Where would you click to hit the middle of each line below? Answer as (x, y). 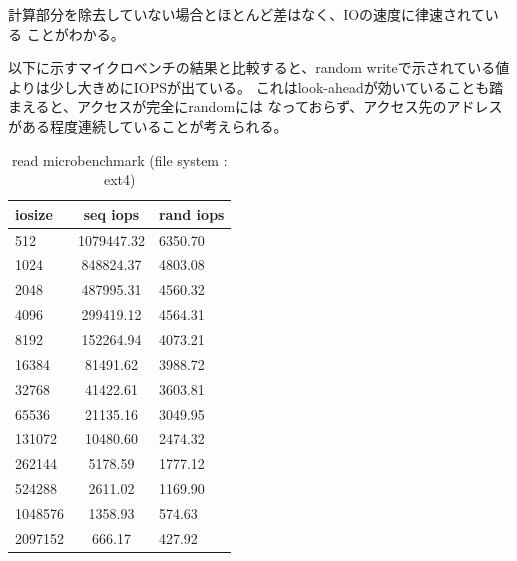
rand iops (191, 213)
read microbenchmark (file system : (119, 159)
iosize (34, 213)
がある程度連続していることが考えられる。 (148, 125)
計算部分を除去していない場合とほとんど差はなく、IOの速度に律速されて (246, 14)
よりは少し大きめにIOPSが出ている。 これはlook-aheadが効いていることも (249, 86)
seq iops (111, 213)
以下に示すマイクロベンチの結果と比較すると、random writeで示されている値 (259, 67)
